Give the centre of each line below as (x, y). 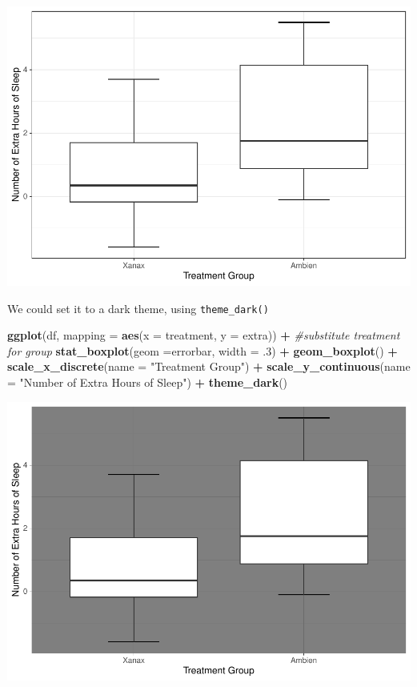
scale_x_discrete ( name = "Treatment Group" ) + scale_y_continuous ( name (209, 366)
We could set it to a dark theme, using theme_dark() (138, 308)
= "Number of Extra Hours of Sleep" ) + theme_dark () (148, 382)
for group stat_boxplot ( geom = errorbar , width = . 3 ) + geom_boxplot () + (202, 350)
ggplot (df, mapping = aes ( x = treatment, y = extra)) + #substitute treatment (204, 335)
